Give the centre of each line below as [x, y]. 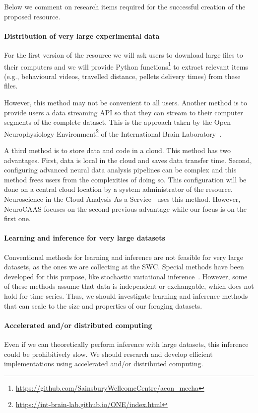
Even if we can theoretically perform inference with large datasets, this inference [126, 344]
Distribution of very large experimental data [82, 36]
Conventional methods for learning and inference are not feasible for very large [124, 257]
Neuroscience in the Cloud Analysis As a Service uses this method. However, [122, 199]
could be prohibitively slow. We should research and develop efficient [108, 354]
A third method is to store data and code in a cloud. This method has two [117, 150]
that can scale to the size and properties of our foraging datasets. [103, 305]
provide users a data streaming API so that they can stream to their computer [124, 112]
